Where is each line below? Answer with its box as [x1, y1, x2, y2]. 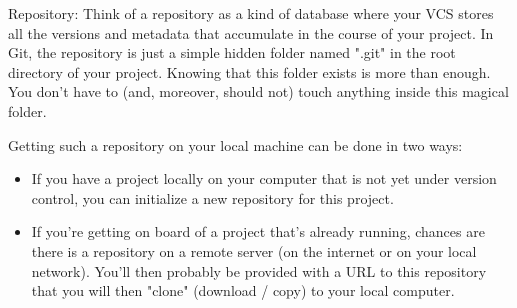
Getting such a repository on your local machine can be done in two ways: [8, 134, 463, 155]
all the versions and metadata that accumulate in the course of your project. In [8, 22, 494, 43]
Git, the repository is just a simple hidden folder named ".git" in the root [8, 42, 456, 63]
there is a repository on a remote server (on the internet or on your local [31, 240, 477, 261]
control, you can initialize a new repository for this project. [31, 187, 394, 208]
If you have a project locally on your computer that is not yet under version [31, 168, 497, 189]
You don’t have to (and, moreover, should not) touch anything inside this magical [8, 81, 509, 102]
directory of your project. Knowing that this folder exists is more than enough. [8, 61, 491, 82]
